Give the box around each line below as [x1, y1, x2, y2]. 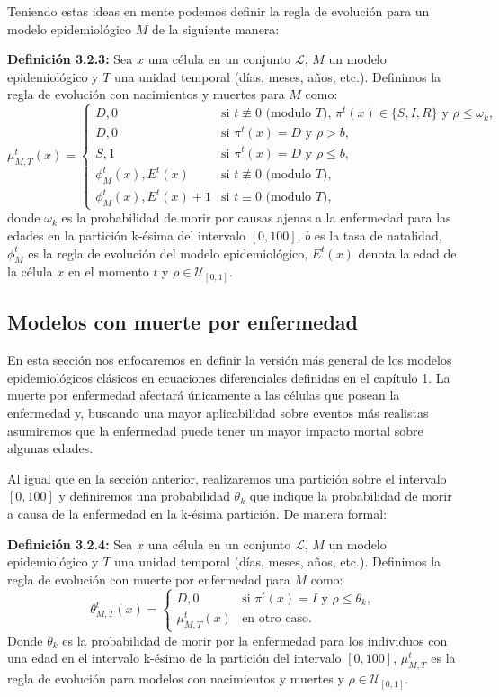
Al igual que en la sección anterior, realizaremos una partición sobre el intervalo [7, 468, 447, 487]
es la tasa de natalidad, [314, 226, 442, 245]
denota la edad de [358, 243, 457, 262]
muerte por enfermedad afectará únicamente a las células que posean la [7, 385, 400, 404]
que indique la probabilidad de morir [249, 486, 452, 505]
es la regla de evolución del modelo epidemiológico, [28, 243, 308, 262]
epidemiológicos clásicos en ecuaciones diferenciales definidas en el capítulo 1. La [7, 367, 450, 386]
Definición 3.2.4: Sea [7, 534, 133, 553]
